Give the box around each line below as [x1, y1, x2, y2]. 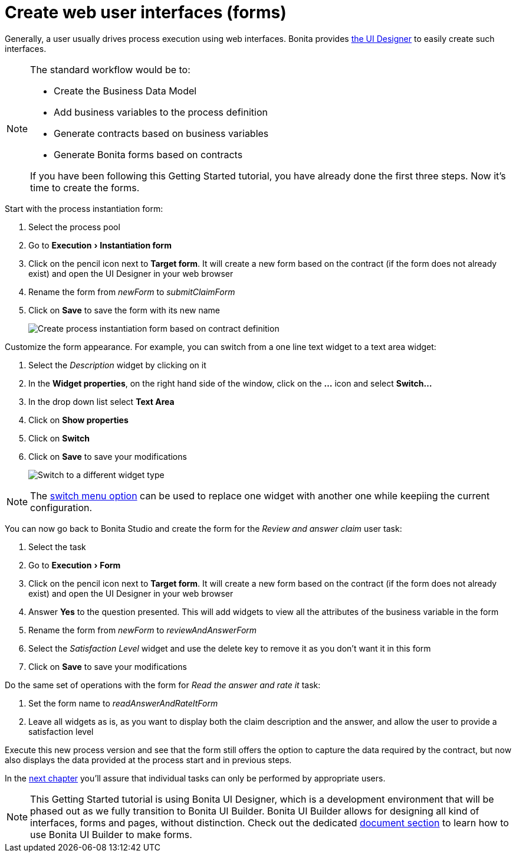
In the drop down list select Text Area [28, 396, 175, 407]
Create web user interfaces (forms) [5, 2, 287, 22]
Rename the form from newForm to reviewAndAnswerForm [28, 624, 257, 635]
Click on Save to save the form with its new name [28, 305, 220, 315]
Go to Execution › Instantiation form [28, 240, 172, 250]
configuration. [30, 501, 93, 513]
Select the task [28, 541, 86, 552]
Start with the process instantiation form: [5, 203, 163, 214]
